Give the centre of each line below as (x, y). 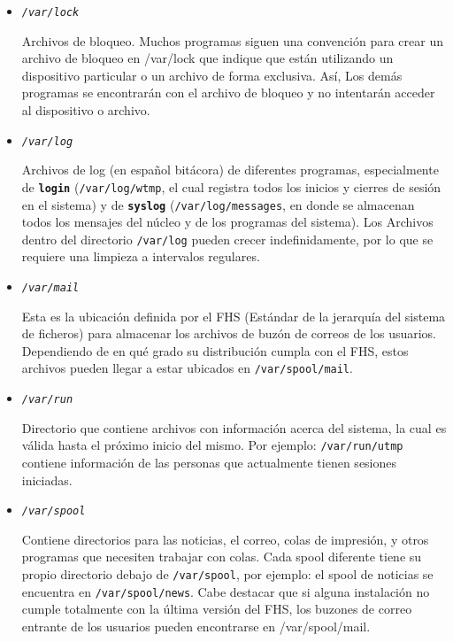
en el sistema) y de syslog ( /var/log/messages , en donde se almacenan (218, 204)
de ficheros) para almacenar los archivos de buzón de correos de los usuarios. (229, 333)
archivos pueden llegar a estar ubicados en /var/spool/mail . (187, 368)
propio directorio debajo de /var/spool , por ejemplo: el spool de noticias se (227, 574)
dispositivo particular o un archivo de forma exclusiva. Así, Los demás (212, 75)
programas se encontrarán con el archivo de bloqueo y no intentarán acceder (228, 93)
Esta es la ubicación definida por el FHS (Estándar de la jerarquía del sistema (234, 316)
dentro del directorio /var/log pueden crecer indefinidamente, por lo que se (227, 239)
